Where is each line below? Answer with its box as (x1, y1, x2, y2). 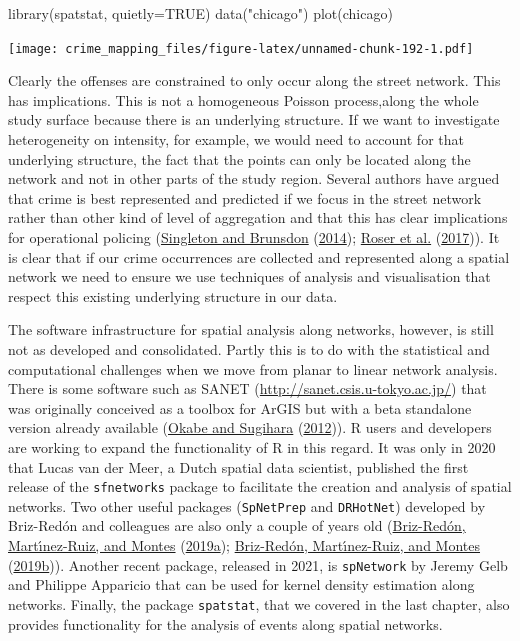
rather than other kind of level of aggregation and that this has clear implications (8, 207, 508, 228)
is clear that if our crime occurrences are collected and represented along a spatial (8, 246, 510, 267)
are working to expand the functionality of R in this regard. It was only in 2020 (8, 436, 496, 457)
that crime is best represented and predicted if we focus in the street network (8, 187, 482, 208)
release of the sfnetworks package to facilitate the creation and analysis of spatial (8, 476, 512, 497)
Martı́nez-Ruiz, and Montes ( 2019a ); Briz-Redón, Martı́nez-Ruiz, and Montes (8, 535, 481, 556)
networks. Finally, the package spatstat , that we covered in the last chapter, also (8, 593, 510, 614)
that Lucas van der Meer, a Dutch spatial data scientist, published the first (8, 456, 469, 477)
